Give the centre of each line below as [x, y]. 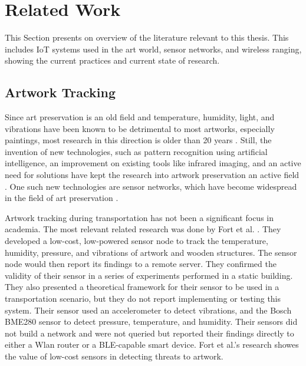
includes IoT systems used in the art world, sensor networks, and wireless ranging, [153, 49]
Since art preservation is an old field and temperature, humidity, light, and [140, 117]
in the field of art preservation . [62, 198]
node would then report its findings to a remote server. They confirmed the [141, 264]
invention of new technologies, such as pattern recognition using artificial [136, 151]
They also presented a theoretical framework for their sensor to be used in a [142, 287]
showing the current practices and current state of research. [112, 60]
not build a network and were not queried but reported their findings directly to [149, 333]
